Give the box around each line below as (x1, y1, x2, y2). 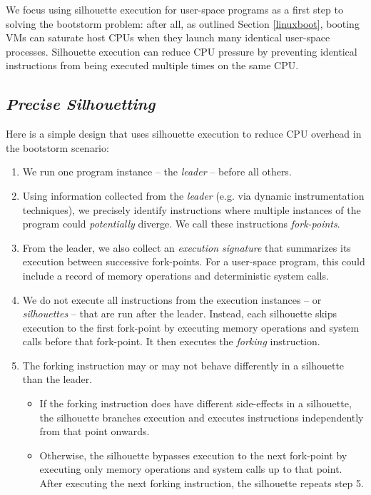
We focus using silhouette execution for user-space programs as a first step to (6, 2, 343, 16)
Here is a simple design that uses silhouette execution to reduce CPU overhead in (6, 126, 362, 141)
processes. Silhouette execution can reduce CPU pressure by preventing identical (6, 44, 357, 58)
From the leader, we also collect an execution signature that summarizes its (22, 240, 351, 255)
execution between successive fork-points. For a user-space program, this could (22, 254, 365, 269)
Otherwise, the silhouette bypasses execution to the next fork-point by (39, 447, 347, 462)
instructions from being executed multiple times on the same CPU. (6, 58, 299, 73)
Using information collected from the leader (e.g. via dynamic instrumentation (22, 188, 365, 203)
